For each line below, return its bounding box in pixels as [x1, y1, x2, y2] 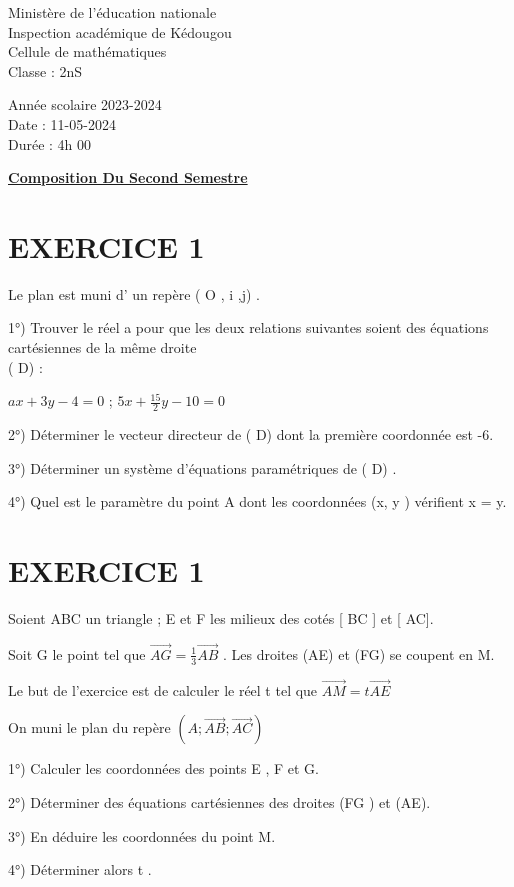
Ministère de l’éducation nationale [8, 2, 217, 22]
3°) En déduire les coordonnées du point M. [8, 825, 276, 846]
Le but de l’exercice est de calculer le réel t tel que [8, 679, 318, 700]
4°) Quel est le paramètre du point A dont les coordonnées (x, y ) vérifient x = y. [8, 491, 507, 512]
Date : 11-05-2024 [8, 113, 116, 134]
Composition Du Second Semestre [8, 167, 248, 188]
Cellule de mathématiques [8, 41, 167, 62]
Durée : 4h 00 [8, 133, 92, 154]
